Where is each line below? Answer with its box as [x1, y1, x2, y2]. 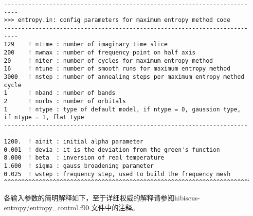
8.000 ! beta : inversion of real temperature [4, 154, 164, 162]
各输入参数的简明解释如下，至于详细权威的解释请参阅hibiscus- [4, 193, 200, 203]
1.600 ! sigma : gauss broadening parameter [4, 162, 154, 170]
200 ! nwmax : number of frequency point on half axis [4, 49, 196, 56]
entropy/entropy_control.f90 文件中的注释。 [4, 202, 139, 212]
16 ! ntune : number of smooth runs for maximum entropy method [4, 65, 231, 72]
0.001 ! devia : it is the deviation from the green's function [4, 146, 220, 153]
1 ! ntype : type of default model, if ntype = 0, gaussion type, [4, 106, 241, 113]
